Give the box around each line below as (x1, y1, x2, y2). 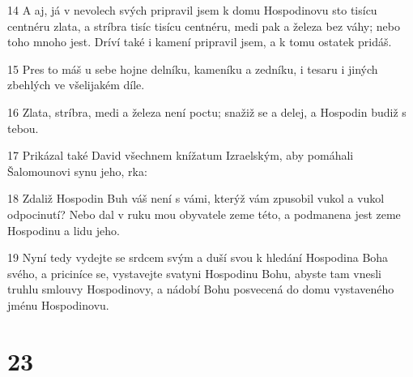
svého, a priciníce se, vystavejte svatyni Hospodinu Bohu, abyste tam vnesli (7, 264, 381, 281)
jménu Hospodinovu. (7, 296, 109, 313)
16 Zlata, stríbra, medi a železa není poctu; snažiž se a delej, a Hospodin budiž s (7, 103, 407, 120)
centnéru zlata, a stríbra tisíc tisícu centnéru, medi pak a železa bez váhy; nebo (7, 17, 400, 34)
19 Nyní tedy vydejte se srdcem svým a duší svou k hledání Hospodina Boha (7, 249, 389, 266)
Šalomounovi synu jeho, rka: (7, 162, 147, 179)
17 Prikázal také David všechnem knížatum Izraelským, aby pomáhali (7, 147, 354, 164)
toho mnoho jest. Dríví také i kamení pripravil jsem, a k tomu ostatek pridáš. (7, 33, 392, 50)
